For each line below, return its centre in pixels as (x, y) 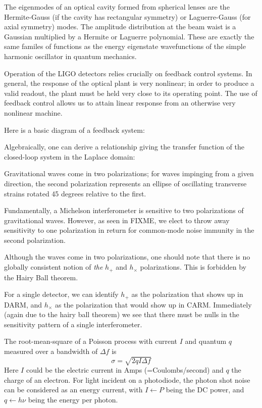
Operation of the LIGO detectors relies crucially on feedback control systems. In (128, 73)
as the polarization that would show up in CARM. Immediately (153, 304)
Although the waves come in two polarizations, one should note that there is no (127, 257)
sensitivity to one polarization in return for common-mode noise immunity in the (129, 230)
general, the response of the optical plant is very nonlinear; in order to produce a (129, 83)
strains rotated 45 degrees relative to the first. (75, 193)
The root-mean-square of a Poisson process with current (91, 341)
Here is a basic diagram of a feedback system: (74, 130)
